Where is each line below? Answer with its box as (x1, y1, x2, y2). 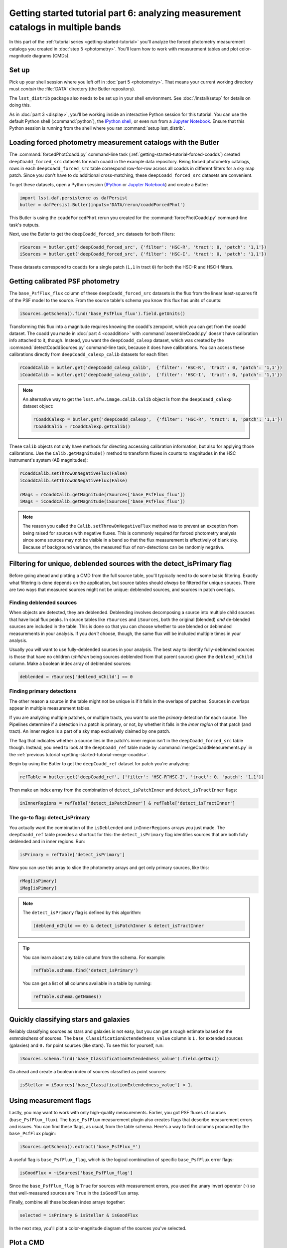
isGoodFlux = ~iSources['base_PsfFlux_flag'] (19, 1170, 133, 1176)
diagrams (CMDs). (32, 53, 70, 59)
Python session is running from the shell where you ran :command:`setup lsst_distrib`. (9, 125, 185, 131)
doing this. (9, 102, 31, 108)
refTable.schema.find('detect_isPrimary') (33, 967, 139, 973)
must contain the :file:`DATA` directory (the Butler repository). (9, 86, 136, 92)
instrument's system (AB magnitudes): (9, 457, 88, 463)
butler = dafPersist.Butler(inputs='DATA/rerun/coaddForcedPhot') (19, 202, 185, 208)
